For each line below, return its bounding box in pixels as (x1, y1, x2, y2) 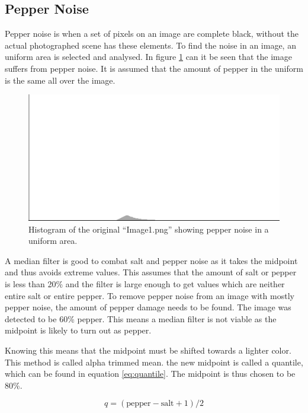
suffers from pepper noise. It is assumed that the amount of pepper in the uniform (5, 62, 303, 74)
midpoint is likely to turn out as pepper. (5, 324, 152, 336)
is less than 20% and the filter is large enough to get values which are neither (5, 277, 285, 290)
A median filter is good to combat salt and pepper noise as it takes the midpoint (5, 254, 298, 266)
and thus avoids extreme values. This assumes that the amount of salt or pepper (5, 266, 297, 278)
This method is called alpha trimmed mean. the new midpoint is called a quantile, (5, 355, 303, 368)
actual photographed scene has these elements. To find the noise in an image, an (5, 39, 296, 51)
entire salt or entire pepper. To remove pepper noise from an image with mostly (5, 289, 294, 301)
